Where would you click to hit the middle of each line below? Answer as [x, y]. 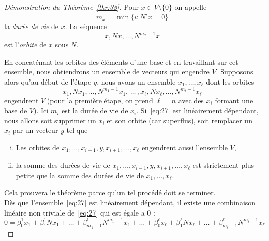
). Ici [41, 110]
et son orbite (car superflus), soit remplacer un [180, 120]
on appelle [191, 7]
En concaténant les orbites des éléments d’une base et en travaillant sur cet [121, 61]
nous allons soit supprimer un [50, 120]
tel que [77, 130]
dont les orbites [230, 81]
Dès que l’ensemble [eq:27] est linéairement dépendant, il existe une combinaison [130, 202]
